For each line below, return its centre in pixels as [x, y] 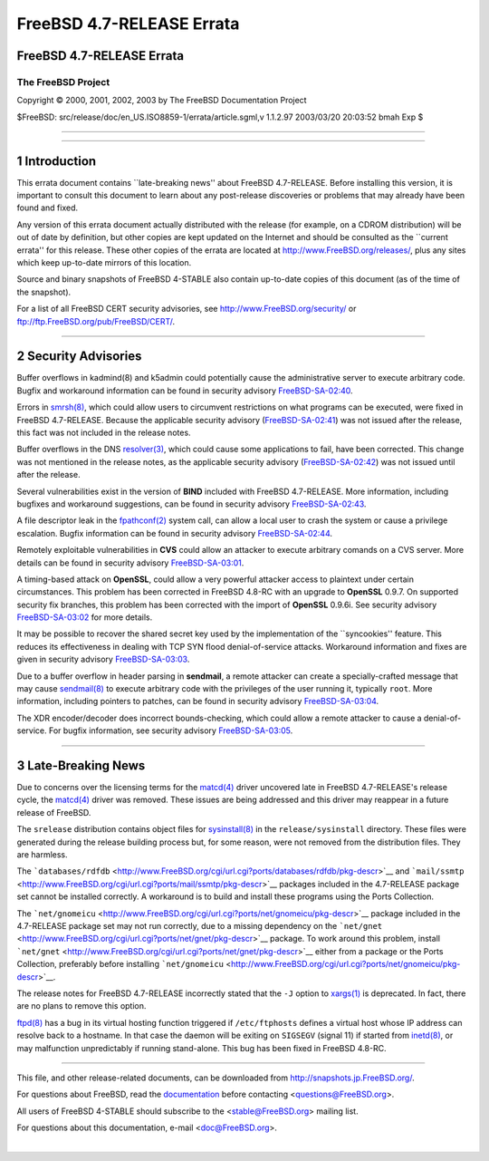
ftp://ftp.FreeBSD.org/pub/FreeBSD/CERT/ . [96, 321]
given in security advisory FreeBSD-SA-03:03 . [103, 659]
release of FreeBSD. [54, 812]
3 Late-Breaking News [81, 765]
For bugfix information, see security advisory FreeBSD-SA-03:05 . [171, 730]
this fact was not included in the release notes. [104, 432]
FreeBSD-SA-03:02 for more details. [85, 617]
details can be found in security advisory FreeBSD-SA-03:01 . [130, 563]
